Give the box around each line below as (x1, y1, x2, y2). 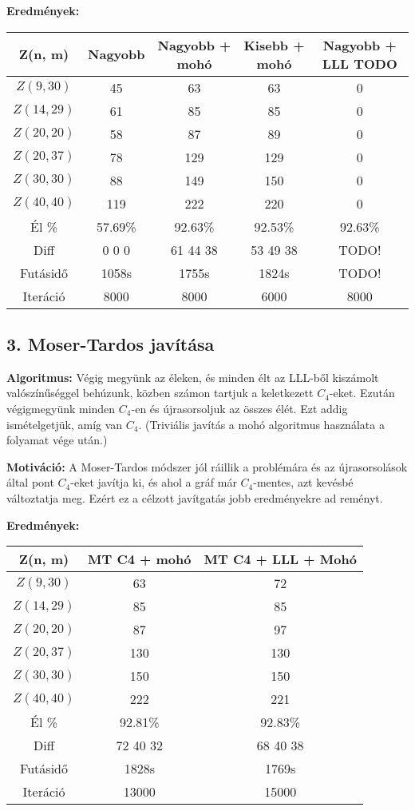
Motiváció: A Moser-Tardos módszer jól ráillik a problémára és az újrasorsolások (6, 458, 408, 475)
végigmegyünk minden (6, 400, 116, 416)
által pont (6, 474, 54, 491)
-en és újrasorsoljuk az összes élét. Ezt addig (131, 400, 348, 416)
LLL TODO (322, 54, 397, 73)
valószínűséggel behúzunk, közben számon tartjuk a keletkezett (6, 384, 314, 401)
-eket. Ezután (329, 384, 395, 401)
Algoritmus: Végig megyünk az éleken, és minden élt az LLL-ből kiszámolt (6, 368, 379, 385)
